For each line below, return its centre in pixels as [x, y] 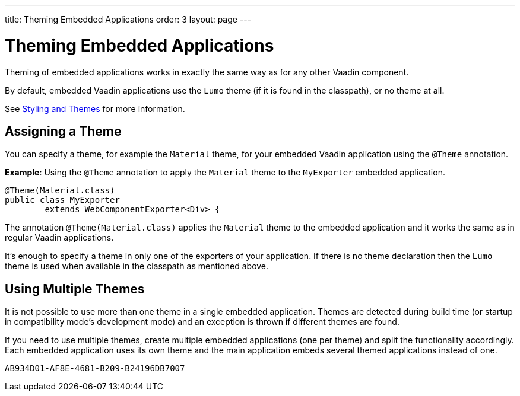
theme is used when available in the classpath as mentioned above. [137, 266]
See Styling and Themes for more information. [95, 108]
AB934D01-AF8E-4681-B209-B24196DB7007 [95, 368]
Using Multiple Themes [75, 289]
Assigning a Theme [63, 131]
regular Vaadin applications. [59, 238]
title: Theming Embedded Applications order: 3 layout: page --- [128, 19]
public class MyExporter [62, 200]
